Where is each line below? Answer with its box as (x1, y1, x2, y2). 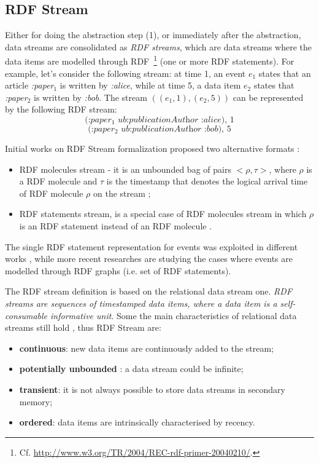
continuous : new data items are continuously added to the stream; (19, 341, 274, 354)
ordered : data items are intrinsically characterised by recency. (19, 416, 255, 429)
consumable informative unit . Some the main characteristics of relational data (5, 309, 297, 322)
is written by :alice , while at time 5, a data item (60, 79, 241, 92)
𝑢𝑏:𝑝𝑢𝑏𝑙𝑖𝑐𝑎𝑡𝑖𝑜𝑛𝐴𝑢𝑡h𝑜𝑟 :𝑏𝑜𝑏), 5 (121, 125, 231, 134)
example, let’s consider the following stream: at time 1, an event (5, 66, 246, 79)
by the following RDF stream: (5, 103, 117, 116)
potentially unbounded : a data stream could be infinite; (19, 362, 244, 375)
